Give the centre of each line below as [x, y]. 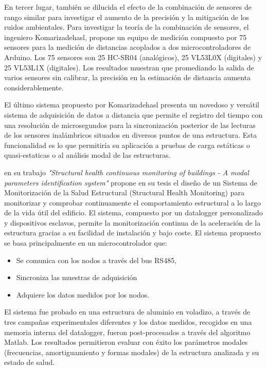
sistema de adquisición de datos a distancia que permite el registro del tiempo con [133, 114]
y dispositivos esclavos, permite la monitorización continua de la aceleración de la [132, 222]
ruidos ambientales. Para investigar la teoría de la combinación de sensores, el [127, 27]
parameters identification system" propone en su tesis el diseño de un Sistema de [131, 182]
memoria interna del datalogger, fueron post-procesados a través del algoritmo [127, 332]
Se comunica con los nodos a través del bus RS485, [96, 260]
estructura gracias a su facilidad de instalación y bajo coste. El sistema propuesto [132, 233]
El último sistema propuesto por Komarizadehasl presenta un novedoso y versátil [132, 105]
